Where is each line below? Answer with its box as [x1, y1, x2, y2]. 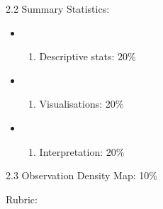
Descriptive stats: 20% [39, 49, 136, 64]
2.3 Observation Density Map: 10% [6, 168, 157, 183]
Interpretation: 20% [39, 144, 125, 159]
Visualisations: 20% [39, 96, 124, 111]
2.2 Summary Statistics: [6, 1, 110, 16]
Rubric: [6, 191, 38, 206]
